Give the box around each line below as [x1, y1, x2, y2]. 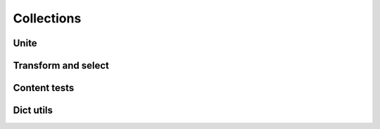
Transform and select [13, 60, 109, 72]
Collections [13, 11, 82, 26]
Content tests [13, 82, 75, 94]
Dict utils [13, 104, 53, 116]
